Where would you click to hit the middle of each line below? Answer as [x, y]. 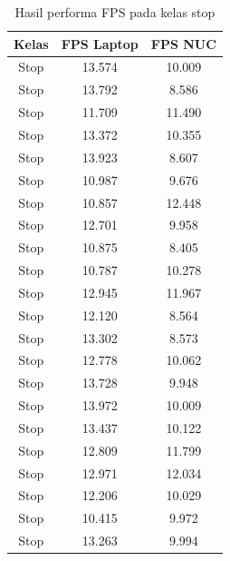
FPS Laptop [100, 43]
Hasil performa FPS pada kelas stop [115, 12]
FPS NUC [183, 43]
